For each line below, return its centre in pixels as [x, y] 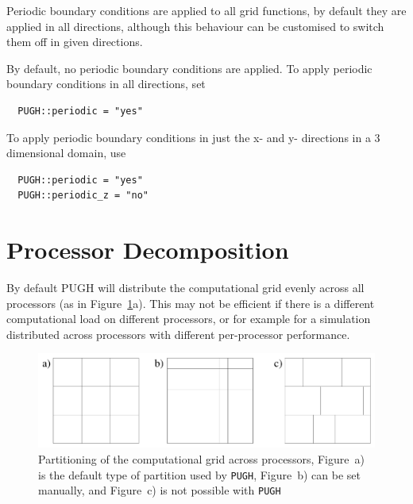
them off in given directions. [75, 42]
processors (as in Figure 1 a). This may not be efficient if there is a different [191, 303]
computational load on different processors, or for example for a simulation [189, 319]
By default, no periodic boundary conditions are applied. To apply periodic [189, 68]
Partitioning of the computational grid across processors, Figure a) [201, 458]
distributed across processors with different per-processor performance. [178, 334]
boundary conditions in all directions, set [106, 84]
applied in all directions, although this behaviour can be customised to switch [195, 26]
